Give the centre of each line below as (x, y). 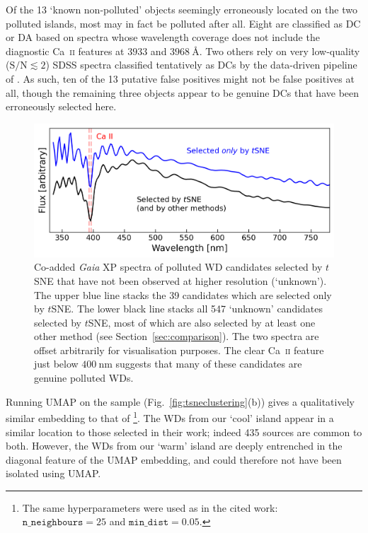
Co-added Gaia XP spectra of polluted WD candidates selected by (178, 267)
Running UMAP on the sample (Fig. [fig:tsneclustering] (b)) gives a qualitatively (180, 401)
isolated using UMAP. (53, 473)
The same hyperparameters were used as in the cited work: (150, 507)
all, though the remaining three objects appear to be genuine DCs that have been (183, 92)
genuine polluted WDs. (84, 378)
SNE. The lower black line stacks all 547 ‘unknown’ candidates (187, 309)
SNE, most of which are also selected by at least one (202, 322)
